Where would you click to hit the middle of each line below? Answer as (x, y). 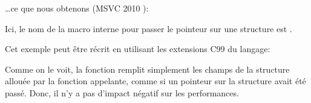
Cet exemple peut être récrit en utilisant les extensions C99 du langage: (138, 49)
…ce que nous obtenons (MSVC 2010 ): (77, 8)
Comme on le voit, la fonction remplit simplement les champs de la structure (147, 69)
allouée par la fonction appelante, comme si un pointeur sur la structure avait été (155, 81)
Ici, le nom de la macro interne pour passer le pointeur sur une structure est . (149, 28)
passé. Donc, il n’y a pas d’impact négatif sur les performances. (122, 92)
